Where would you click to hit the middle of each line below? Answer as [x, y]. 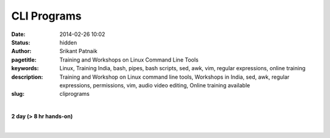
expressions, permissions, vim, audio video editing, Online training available [155, 85]
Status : [21, 42]
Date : [18, 34]
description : [27, 77]
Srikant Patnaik [79, 51]
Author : [21, 51]
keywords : [25, 68]
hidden [68, 42]
